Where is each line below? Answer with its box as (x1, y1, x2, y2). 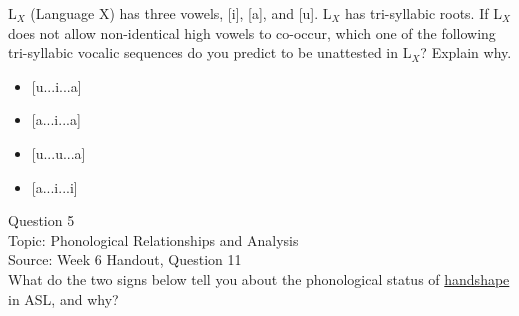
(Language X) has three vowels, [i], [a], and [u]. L (30, 3, 332, 23)
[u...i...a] (31, 75, 82, 96)
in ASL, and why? (8, 288, 119, 309)
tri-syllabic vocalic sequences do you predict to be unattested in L (8, 42, 412, 63)
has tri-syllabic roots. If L (345, 3, 502, 23)
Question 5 (8, 210, 75, 231)
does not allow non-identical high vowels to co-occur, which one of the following (8, 22, 496, 43)
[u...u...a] (31, 142, 86, 163)
